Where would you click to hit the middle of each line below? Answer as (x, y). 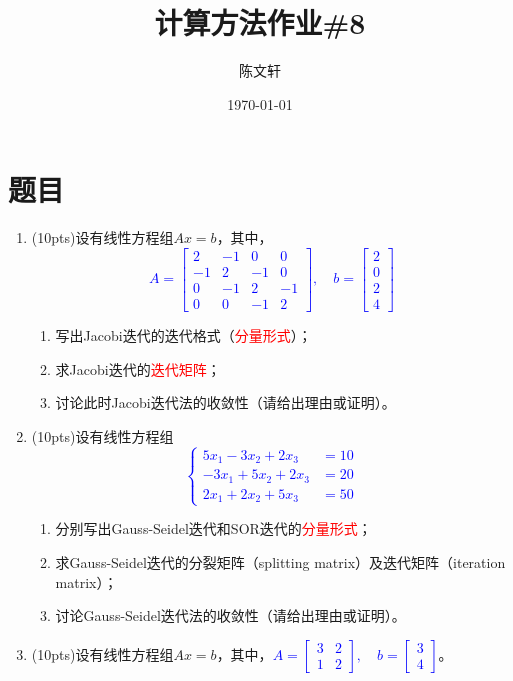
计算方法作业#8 (260, 22)
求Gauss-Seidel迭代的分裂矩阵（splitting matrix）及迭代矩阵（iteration (280, 561)
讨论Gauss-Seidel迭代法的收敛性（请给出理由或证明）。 (230, 615)
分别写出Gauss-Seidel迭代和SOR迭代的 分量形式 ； (213, 528)
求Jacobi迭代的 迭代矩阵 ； (138, 368)
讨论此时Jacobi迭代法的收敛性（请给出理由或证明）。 (225, 402)
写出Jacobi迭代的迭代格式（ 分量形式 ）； (183, 334)
